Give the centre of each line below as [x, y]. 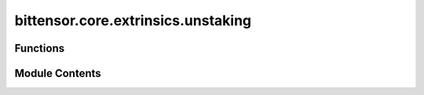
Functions [40, 48]
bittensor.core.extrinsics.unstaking [133, 20]
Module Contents [58, 73]
